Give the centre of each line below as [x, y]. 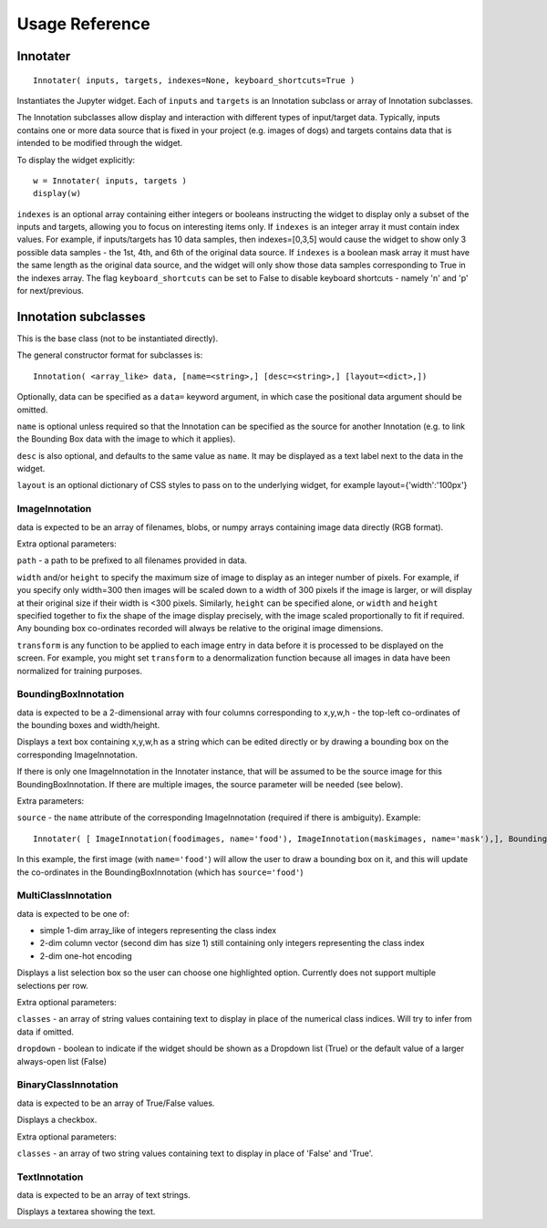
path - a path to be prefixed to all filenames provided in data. [132, 560]
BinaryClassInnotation [67, 1085]
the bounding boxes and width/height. [88, 725]
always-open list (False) [62, 1061]
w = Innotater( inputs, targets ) [110, 181]
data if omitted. [46, 1032]
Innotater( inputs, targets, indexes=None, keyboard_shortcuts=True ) [194, 80]
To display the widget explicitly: [76, 160]
